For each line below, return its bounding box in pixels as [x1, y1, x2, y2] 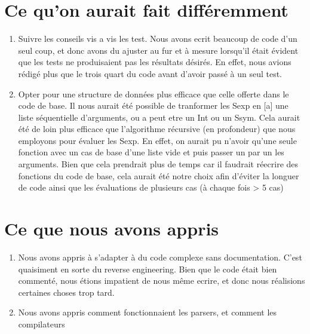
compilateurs [18, 317, 65, 330]
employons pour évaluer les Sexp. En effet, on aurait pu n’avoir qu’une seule [18, 134, 297, 146]
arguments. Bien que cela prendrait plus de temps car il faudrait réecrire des [18, 158, 299, 170]
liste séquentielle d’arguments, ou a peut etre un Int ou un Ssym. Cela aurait [18, 111, 300, 123]
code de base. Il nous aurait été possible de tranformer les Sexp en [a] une [18, 99, 288, 112]
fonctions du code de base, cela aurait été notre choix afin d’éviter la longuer [18, 169, 299, 182]
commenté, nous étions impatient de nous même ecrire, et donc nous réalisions [18, 274, 305, 287]
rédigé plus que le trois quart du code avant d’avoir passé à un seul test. [18, 67, 283, 79]
